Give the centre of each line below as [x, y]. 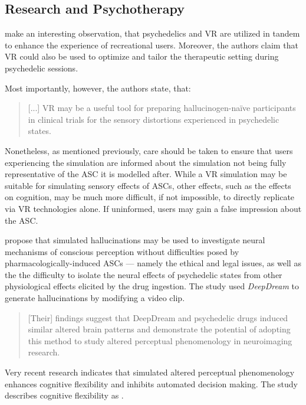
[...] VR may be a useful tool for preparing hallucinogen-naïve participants [162, 108]
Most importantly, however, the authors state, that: [98, 88]
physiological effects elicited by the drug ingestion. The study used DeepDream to [152, 286]
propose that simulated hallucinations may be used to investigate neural [135, 240]
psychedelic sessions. [42, 68]
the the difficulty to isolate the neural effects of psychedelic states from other [144, 274]
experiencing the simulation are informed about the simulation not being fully [146, 162]
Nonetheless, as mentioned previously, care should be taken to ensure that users [149, 150]
